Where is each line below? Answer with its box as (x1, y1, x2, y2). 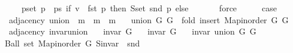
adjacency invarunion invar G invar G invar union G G (8, 25, 256, 38)
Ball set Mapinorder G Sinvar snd (4, 36, 140, 49)
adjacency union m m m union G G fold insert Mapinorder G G (8, 13, 289, 26)
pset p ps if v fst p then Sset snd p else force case (21, 2, 277, 14)
